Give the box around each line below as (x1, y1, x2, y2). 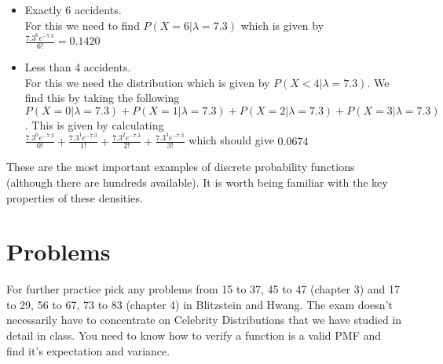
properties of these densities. (6, 189, 143, 206)
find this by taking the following (24, 89, 180, 106)
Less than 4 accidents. (24, 59, 131, 75)
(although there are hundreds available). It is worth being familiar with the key (6, 173, 388, 190)
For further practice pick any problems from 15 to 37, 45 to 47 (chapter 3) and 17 (6, 281, 401, 297)
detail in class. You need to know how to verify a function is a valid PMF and (6, 327, 382, 344)
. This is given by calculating (24, 116, 164, 133)
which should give (189, 132, 274, 148)
